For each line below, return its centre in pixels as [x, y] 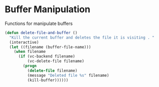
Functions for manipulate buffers [39, 23]
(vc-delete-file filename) [56, 61]
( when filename [30, 52]
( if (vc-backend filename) [47, 56]
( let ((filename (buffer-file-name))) [50, 47]
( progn [30, 66]
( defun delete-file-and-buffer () [41, 33]
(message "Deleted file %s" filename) [68, 75]
